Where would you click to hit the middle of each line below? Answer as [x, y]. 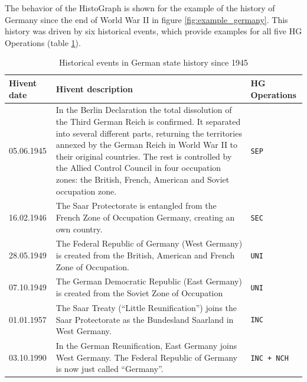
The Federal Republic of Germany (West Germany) [149, 243]
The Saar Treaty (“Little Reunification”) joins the [146, 307]
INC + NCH [270, 358]
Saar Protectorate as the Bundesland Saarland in [145, 319]
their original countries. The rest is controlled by [144, 156]
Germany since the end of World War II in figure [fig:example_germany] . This [146, 19]
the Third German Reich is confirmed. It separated [148, 121]
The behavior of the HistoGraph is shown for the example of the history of [140, 8]
